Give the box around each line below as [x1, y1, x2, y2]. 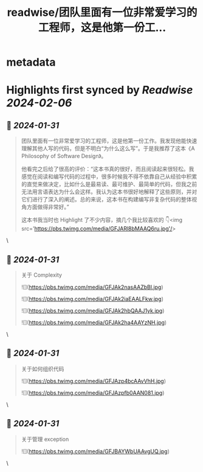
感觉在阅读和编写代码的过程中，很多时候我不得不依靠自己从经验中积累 [21, 173, 198, 180]
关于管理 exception [21, 436, 69, 443]
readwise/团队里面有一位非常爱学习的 [7, 5, 198, 19]
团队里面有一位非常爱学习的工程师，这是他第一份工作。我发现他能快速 [21, 137, 198, 145]
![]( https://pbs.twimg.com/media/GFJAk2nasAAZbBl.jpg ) [21, 283, 163, 291]
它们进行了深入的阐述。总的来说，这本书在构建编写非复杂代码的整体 [21, 196, 192, 203]
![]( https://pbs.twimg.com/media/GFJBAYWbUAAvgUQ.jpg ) [21, 448, 170, 455]
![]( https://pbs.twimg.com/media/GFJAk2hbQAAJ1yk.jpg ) [21, 307, 165, 314]
